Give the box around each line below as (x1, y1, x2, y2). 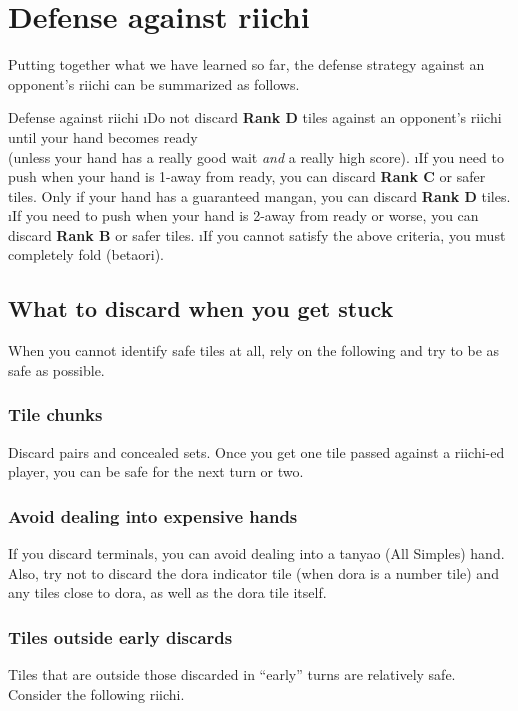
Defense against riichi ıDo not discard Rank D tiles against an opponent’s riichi (8, 107, 502, 128)
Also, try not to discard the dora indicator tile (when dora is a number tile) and (8, 562, 499, 583)
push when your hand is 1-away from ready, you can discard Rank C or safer (8, 166, 486, 187)
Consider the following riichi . (8, 683, 185, 704)
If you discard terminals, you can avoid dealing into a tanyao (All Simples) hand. (8, 543, 505, 564)
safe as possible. (8, 359, 105, 380)
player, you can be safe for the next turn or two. (8, 461, 304, 482)
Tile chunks (8, 402, 103, 427)
